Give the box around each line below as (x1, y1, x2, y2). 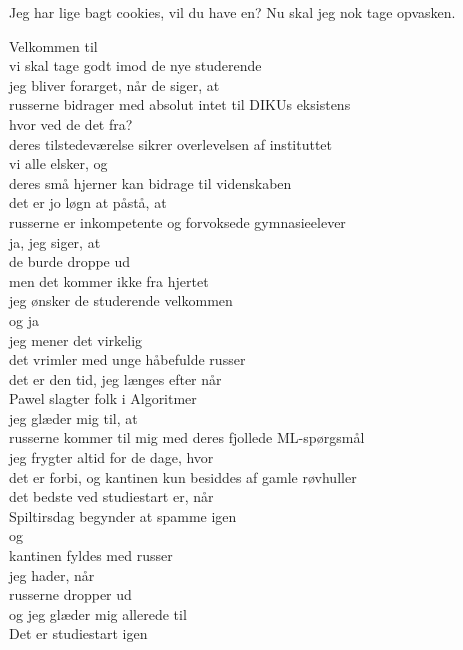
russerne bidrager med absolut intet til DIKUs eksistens (9, 94, 351, 115)
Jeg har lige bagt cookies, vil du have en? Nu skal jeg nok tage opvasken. (9, 2, 456, 22)
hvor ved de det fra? (9, 113, 133, 134)
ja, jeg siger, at (9, 231, 101, 252)
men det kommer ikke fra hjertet (9, 270, 209, 291)
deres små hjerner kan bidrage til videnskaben (9, 172, 292, 193)
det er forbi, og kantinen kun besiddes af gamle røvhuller (9, 466, 357, 487)
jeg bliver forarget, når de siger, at (9, 74, 220, 95)
